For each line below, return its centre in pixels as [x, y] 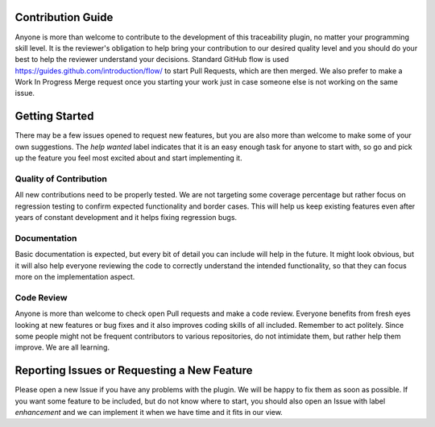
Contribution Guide [64, 17]
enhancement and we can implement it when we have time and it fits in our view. [149, 412]
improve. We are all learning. [62, 347]
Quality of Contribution [61, 179]
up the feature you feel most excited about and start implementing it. [128, 158]
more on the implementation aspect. [75, 277]
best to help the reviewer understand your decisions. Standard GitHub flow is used [152, 60]
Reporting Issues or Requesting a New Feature [134, 371]
